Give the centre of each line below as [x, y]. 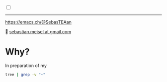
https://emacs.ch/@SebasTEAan [39, 22]
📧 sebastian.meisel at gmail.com [38, 32]
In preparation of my [26, 65]
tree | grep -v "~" [25, 75]
